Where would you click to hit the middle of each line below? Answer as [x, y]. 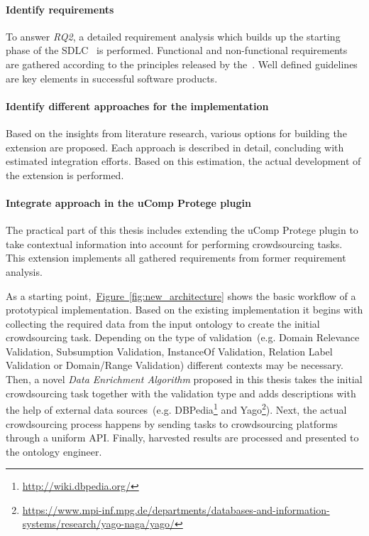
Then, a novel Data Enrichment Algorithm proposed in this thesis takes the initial [184, 379]
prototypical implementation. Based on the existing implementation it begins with [184, 310]
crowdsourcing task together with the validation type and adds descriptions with [181, 393]
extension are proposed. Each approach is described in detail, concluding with [175, 147]
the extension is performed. [65, 175]
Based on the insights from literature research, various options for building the [176, 133]
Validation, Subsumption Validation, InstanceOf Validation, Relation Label [169, 351]
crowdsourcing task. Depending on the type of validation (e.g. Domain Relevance [183, 337]
